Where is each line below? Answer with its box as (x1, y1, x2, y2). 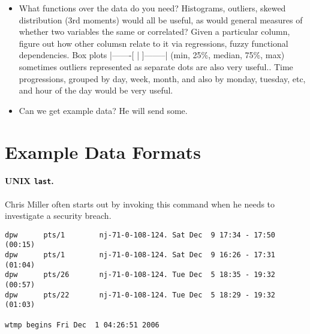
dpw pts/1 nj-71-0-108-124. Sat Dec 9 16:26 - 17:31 (5, 251, 276, 260)
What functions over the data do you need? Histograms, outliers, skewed (19, 2, 286, 14)
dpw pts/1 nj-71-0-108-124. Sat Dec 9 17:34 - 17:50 (5, 230, 276, 239)
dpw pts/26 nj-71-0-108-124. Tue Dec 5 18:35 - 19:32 (5, 270, 276, 279)
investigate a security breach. (5, 209, 112, 222)
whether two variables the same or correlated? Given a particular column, (19, 25, 290, 38)
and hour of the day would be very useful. (19, 84, 173, 97)
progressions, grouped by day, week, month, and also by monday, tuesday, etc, (19, 72, 306, 85)
